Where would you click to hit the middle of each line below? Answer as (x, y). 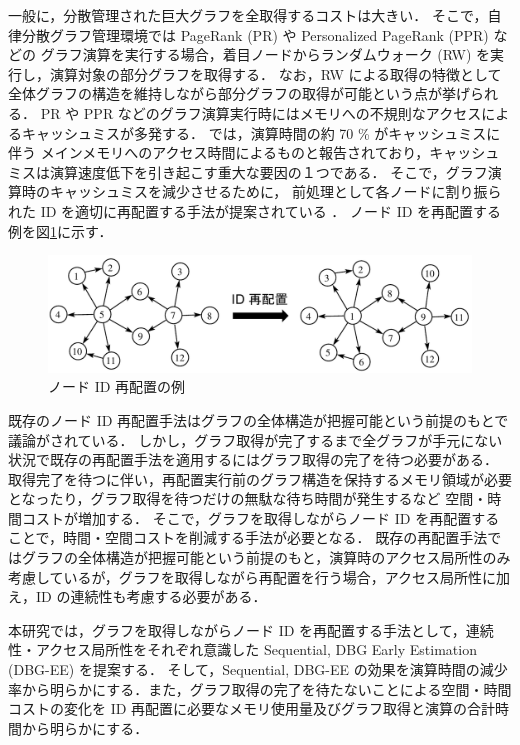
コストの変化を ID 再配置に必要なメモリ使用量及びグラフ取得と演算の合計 (252, 708)
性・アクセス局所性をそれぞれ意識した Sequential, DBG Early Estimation (242, 649)
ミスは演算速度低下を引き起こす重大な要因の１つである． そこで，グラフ (248, 171)
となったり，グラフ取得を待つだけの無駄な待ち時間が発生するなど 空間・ (248, 498)
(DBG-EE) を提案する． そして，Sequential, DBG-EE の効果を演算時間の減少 (258, 669)
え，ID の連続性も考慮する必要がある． (137, 596)
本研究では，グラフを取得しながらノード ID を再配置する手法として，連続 (251, 629)
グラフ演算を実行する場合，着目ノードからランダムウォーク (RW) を (265, 54)
